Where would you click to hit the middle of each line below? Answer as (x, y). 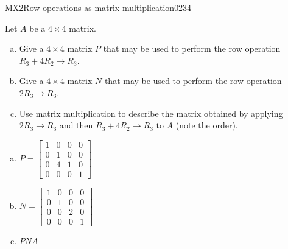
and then (76, 125)
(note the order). (207, 125)
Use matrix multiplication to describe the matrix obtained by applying (151, 113)
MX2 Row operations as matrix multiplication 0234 (98, 7)
